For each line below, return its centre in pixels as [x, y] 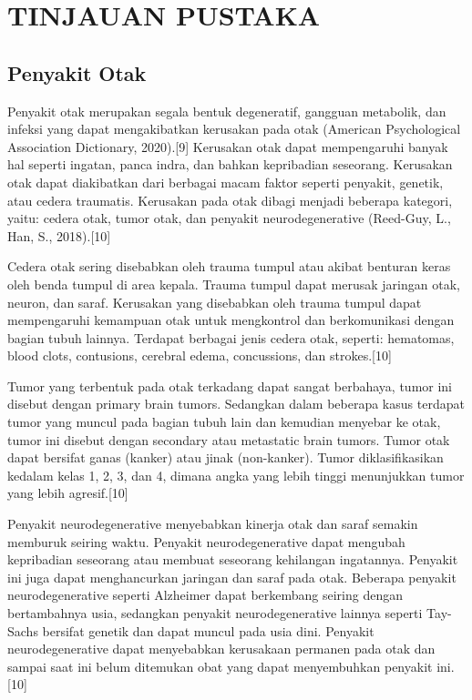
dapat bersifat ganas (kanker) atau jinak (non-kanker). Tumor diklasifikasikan [226, 457]
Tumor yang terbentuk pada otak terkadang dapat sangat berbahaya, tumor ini [230, 386]
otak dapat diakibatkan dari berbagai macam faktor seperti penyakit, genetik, [226, 182]
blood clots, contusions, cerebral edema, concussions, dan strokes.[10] [200, 355]
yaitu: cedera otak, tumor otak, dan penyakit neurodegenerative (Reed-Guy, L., [229, 218]
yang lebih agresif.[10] [68, 493]
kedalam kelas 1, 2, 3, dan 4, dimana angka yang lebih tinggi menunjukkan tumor [236, 475]
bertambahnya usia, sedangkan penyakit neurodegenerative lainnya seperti [215, 613]
